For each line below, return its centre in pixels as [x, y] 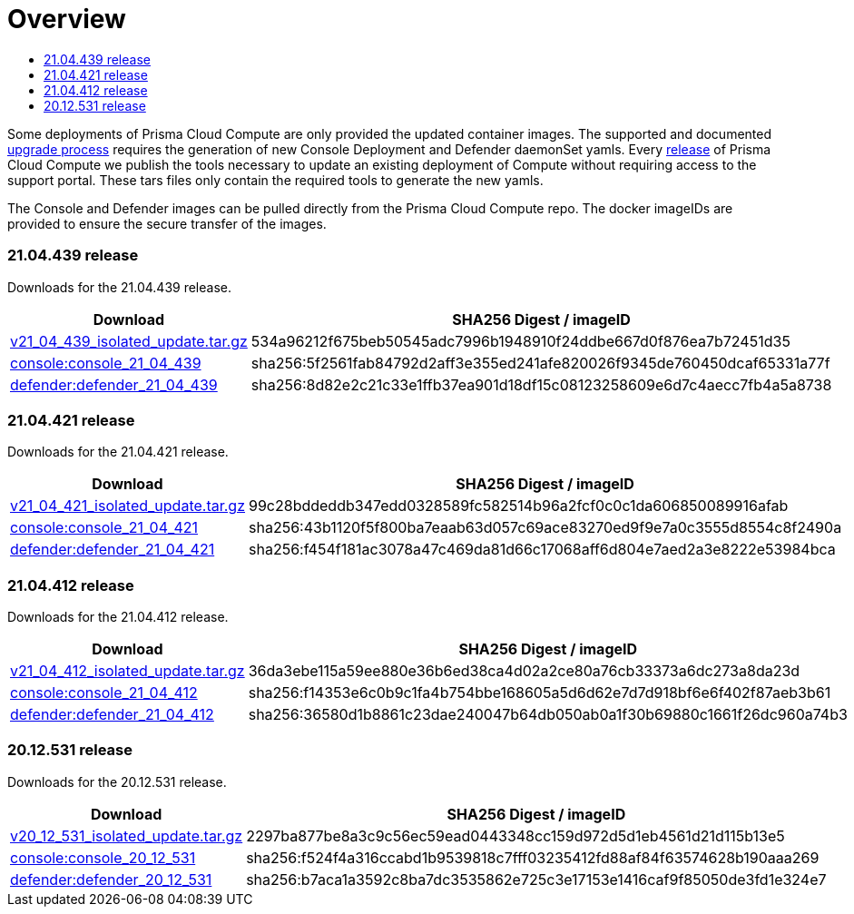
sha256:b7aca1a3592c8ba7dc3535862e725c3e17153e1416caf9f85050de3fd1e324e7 [536, 879]
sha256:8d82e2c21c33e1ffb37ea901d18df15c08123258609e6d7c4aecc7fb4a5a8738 [541, 384]
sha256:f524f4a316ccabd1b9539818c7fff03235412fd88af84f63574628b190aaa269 [533, 857]
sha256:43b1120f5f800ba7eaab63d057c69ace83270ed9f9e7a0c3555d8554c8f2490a [545, 528]
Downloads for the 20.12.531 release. [117, 781]
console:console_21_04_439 [106, 363]
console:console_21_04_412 [104, 693]
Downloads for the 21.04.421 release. [118, 452]
